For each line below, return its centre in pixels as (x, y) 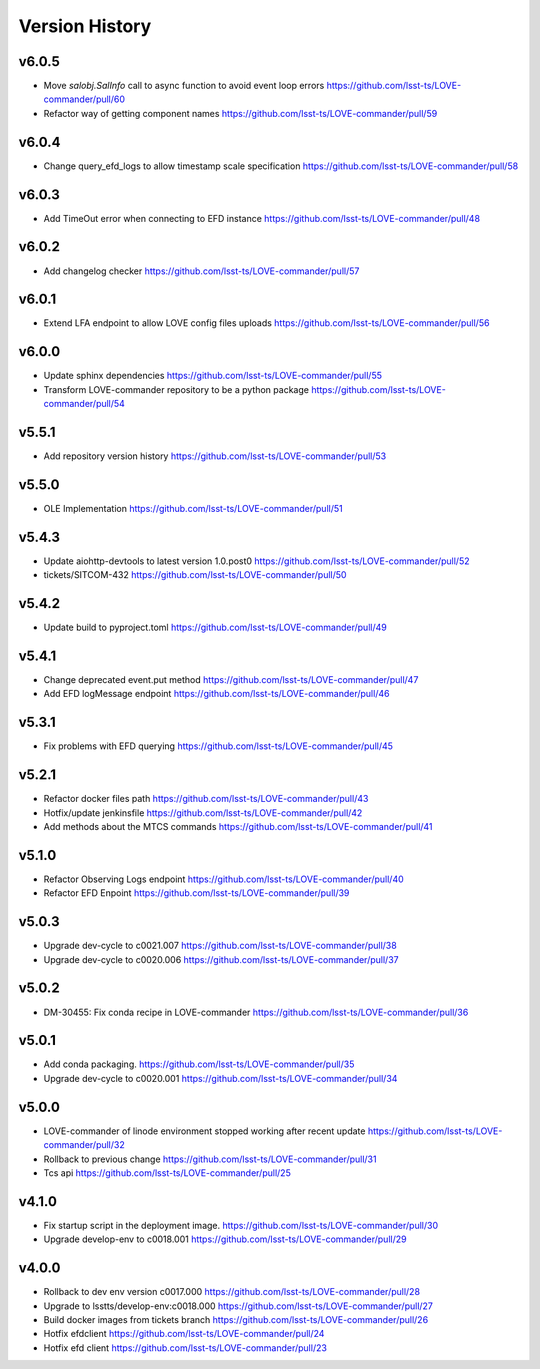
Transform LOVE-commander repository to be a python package (176, 389)
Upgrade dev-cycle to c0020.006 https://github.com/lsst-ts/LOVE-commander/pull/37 (221, 959)
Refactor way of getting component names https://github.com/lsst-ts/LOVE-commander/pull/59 (240, 113)
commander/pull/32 (84, 1145)
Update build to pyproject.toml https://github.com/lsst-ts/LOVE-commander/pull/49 (215, 627)
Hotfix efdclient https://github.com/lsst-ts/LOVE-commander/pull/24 (184, 1334)
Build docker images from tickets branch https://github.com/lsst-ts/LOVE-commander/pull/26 (236, 1319)
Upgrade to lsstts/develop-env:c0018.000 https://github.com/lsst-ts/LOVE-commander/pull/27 (238, 1306)
